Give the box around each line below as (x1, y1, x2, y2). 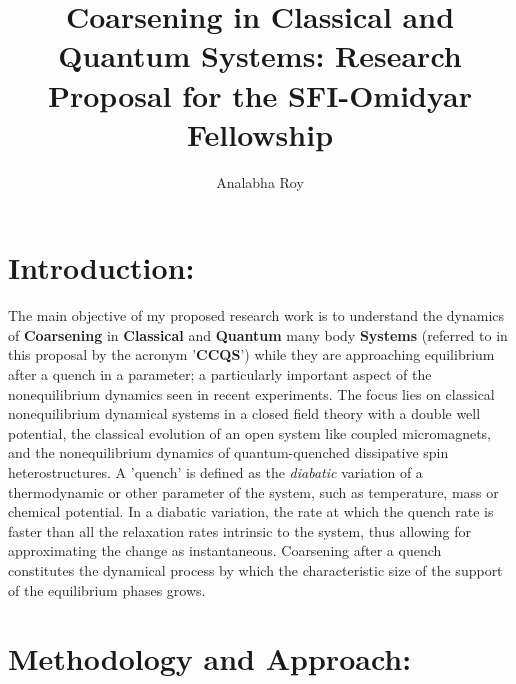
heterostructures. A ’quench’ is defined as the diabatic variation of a (8, 461, 423, 482)
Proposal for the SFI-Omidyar (47, 74, 473, 115)
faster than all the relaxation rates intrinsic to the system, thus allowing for (8, 520, 472, 541)
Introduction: (8, 247, 195, 288)
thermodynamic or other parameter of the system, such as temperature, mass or (8, 481, 499, 502)
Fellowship (186, 113, 334, 154)
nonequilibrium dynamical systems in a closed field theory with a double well (8, 403, 481, 424)
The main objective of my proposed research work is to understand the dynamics (8, 305, 505, 326)
